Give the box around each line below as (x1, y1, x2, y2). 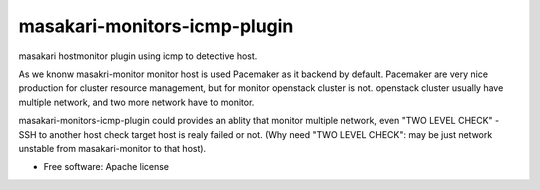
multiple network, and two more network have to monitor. (18, 96, 255, 108)
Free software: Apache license (43, 161, 170, 173)
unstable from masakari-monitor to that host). (18, 142, 207, 154)
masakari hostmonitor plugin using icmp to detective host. (18, 50, 258, 62)
